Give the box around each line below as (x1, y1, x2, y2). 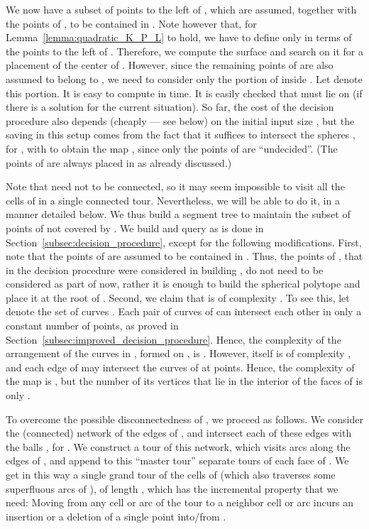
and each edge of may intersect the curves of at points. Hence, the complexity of (6, 359, 355, 374)
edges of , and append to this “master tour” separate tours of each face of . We (6, 453, 349, 468)
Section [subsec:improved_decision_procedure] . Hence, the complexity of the (6, 332, 341, 347)
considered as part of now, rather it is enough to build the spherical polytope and (6, 276, 360, 291)
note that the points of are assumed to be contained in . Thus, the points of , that (6, 249, 363, 263)
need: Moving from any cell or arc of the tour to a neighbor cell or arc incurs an (6, 495, 353, 510)
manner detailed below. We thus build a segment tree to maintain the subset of (6, 207, 351, 222)
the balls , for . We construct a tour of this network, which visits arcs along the (6, 439, 351, 454)
